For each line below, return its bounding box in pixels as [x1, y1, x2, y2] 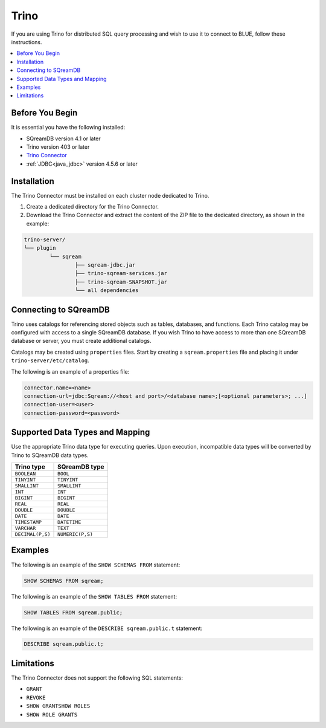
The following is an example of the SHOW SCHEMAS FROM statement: [11, 561, 181, 568]
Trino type [14, 463, 45, 471]
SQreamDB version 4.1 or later [26, 135, 101, 142]
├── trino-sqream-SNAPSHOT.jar [74, 278, 167, 285]
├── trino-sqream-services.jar [74, 270, 167, 277]
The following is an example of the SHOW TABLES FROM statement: [11, 593, 177, 600]
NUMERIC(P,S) [57, 531, 94, 538]
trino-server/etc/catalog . [11, 357, 90, 364]
